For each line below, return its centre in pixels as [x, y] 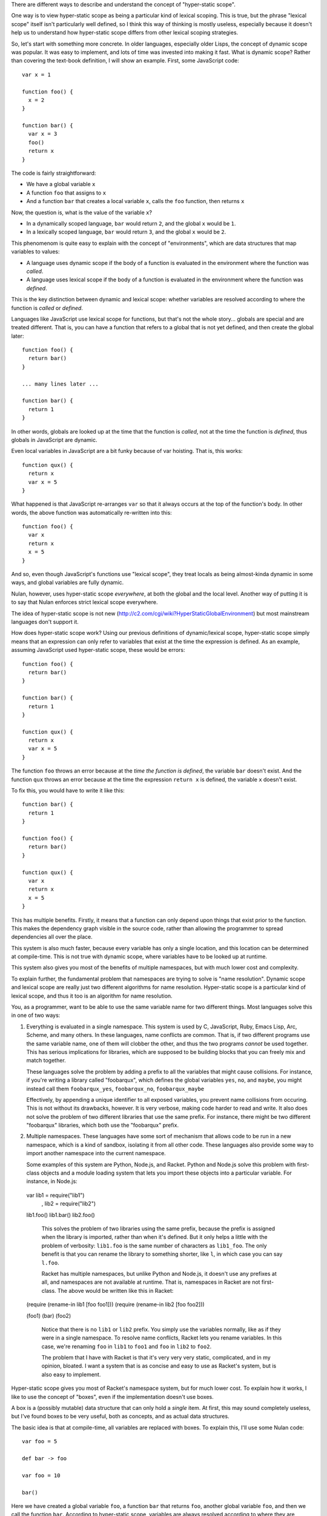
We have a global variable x [61, 184]
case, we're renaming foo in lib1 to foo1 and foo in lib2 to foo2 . [127, 1346]
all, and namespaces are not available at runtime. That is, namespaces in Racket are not [151, 1282]
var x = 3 [43, 134]
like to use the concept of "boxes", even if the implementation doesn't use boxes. [113, 1397]
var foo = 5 [40, 1441]
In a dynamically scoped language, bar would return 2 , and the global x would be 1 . [131, 223]
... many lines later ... [61, 384]
